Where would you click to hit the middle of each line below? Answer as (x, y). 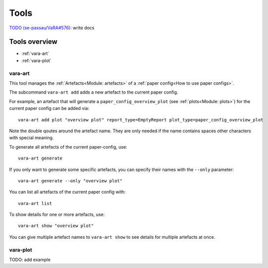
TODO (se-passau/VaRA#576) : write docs (52, 28)
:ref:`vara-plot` (36, 60)
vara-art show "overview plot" (56, 226)
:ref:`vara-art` (35, 54)
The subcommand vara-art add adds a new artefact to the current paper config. (94, 92)
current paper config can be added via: (49, 108)
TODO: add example (30, 260)
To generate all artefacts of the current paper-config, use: (68, 147)
